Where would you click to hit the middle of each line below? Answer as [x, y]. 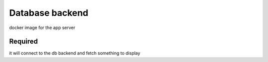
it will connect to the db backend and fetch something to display [75, 53]
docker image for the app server [42, 28]
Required [24, 42]
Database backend [49, 13]
